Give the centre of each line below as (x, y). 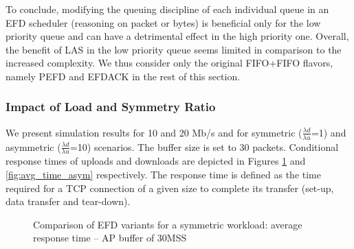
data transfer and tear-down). (68, 201)
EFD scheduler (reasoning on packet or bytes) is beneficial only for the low (163, 22)
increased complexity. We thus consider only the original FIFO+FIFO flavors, (169, 63)
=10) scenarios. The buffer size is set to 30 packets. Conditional (204, 146)
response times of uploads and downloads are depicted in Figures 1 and (156, 161)
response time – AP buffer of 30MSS (110, 238)
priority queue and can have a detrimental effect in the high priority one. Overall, (177, 36)
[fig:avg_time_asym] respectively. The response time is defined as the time (163, 175)
